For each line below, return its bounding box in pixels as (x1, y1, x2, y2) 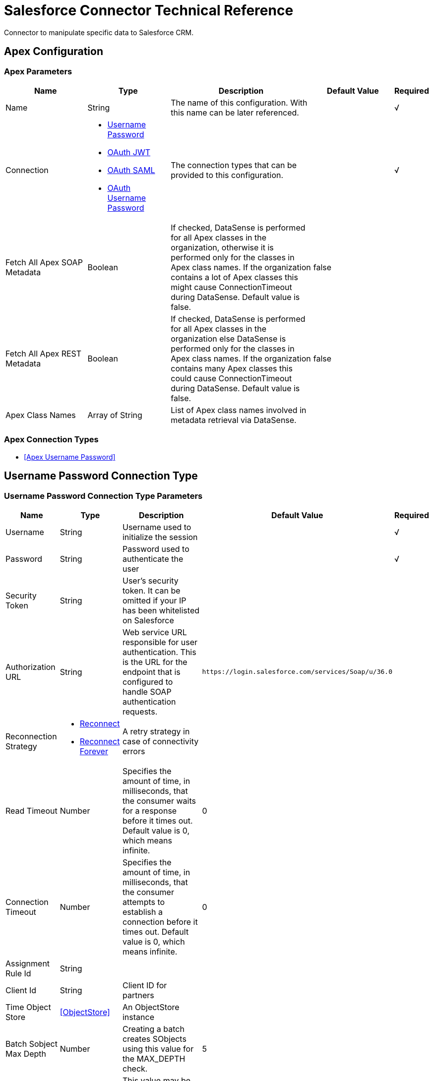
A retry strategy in (122, 726, 190, 736)
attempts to (122, 897, 165, 907)
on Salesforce (122, 615, 174, 625)
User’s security (122, 575, 179, 586)
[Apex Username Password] (24, 452, 116, 461)
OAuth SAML (107, 165, 155, 175)
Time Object (5, 1002, 51, 1012)
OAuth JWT (107, 147, 151, 157)
